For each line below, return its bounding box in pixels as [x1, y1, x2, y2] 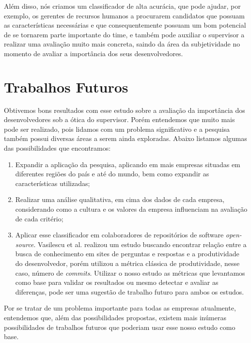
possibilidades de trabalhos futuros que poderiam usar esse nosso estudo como [4, 322, 235, 332]
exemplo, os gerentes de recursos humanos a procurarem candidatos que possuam [4, 10, 245, 20]
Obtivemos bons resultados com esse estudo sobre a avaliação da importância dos [4, 105, 245, 115]
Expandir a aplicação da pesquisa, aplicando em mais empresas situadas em [15, 159, 240, 169]
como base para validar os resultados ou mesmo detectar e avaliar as [15, 277, 219, 287]
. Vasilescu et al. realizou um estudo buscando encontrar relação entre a [33, 239, 247, 249]
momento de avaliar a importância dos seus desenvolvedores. [4, 48, 183, 58]
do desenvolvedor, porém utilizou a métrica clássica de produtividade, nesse [15, 258, 240, 268]
